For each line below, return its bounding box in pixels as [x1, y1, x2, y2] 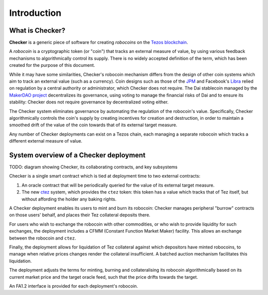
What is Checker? [9, 26, 66, 35]
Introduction [9, 7, 62, 18]
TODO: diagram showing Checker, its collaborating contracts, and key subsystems [9, 164, 178, 170]
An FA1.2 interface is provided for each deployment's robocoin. [9, 283, 138, 289]
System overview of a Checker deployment [9, 151, 146, 159]
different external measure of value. [9, 138, 83, 144]
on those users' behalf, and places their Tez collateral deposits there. [9, 212, 151, 218]
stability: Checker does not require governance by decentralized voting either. [9, 99, 169, 105]
